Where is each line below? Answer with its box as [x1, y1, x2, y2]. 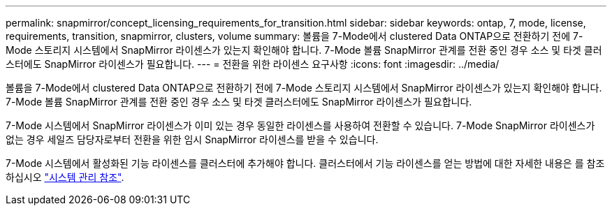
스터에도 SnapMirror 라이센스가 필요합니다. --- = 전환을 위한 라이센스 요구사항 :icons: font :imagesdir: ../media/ [6, 58, 500, 70]
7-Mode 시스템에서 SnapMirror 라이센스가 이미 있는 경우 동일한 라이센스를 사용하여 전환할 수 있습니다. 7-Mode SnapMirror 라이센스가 [6, 119, 595, 131]
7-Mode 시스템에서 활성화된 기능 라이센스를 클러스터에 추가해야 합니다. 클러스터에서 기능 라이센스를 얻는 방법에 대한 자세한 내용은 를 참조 [6, 157, 605, 169]
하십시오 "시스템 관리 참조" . [6, 171, 124, 183]
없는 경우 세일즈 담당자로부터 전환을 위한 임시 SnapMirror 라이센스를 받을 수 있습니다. [6, 133, 379, 145]
